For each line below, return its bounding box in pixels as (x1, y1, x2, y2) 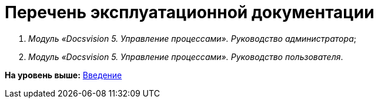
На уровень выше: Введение (5, 69, 122, 80)
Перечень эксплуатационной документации (5, 2, 374, 22)
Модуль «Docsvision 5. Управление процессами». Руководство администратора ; (28, 33, 357, 44)
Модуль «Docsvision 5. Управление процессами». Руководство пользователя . (28, 51, 343, 62)
